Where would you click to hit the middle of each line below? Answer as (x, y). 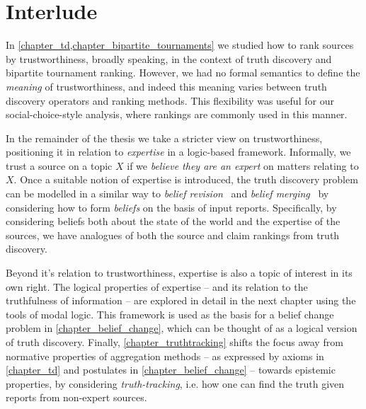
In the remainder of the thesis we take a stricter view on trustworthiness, (164, 138)
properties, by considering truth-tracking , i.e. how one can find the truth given (175, 383)
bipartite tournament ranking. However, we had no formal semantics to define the (183, 73)
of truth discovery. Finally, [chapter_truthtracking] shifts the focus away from (175, 342)
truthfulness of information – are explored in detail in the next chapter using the (181, 300)
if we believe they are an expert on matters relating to (243, 165)
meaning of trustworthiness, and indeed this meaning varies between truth (166, 86)
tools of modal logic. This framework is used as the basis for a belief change (170, 314)
